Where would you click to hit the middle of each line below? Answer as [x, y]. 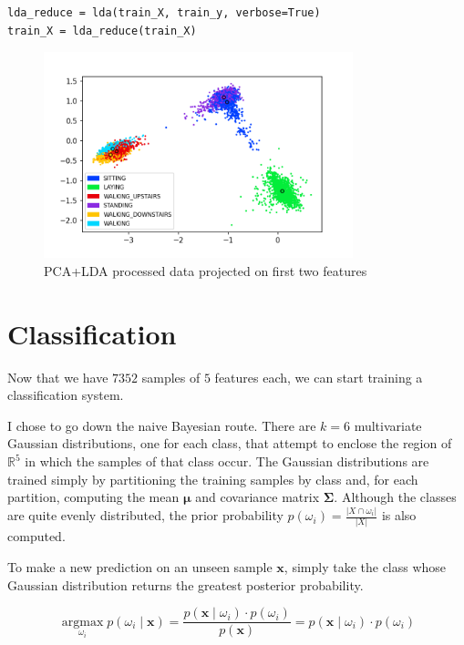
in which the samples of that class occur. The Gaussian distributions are [227, 461]
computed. [36, 536]
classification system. [66, 395]
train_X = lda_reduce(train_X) [102, 31]
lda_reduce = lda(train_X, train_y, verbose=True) [164, 13]
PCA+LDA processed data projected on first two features [206, 270]
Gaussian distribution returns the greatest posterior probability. [186, 584]
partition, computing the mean [93, 497]
